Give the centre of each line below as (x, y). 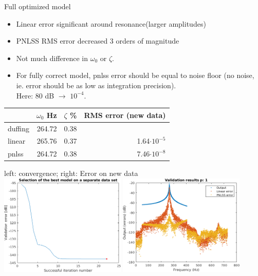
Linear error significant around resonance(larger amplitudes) (111, 23)
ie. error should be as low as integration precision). (96, 85)
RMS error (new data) (125, 115)
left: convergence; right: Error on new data (71, 173)
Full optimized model (38, 6)
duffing (19, 128)
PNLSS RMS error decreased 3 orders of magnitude (98, 41)
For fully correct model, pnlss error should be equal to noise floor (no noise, (135, 75)
